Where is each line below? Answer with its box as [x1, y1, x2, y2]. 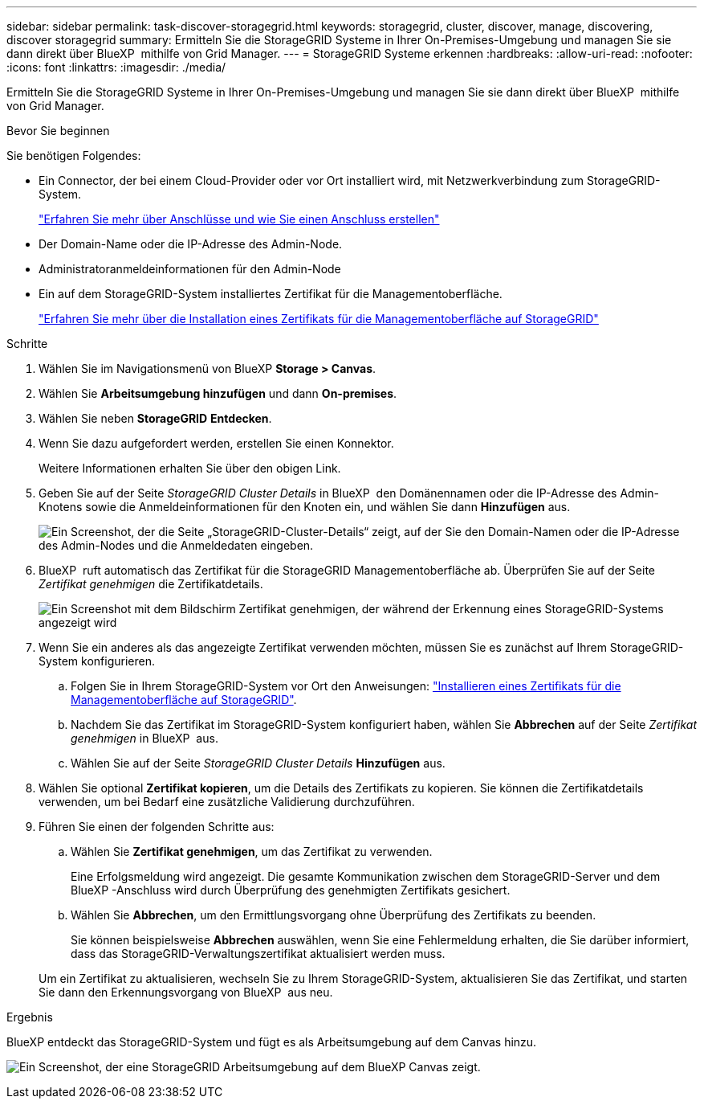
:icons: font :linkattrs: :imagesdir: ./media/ [6, 60, 226, 74]
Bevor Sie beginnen [6, 124, 110, 137]
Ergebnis [6, 1010, 53, 1024]
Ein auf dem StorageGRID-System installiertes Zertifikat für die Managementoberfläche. [39, 287, 503, 301]
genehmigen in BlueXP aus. [71, 731, 218, 745]
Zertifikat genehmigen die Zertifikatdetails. [39, 577, 263, 591]
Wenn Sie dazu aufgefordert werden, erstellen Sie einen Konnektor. [39, 436, 394, 450]
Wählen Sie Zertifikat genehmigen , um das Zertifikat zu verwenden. [71, 845, 433, 858]
